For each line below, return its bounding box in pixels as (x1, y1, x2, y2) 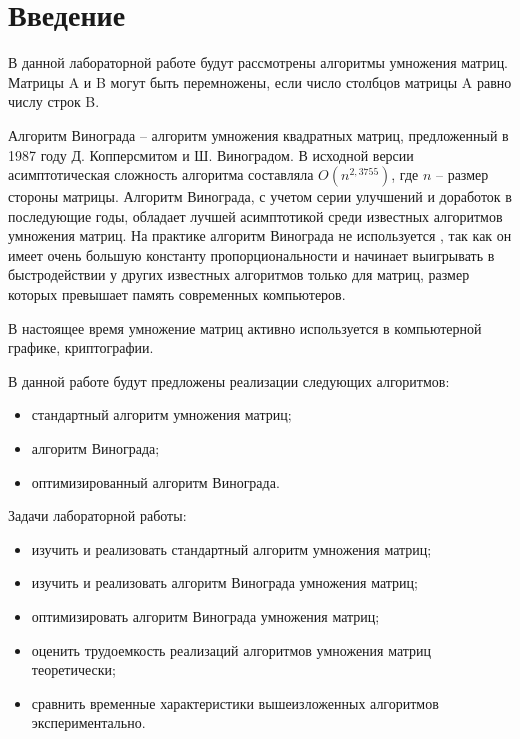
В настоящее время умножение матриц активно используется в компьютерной (8, 317, 482, 338)
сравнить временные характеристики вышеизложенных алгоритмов (31, 692, 439, 713)
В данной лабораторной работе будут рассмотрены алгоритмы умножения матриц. (8, 52, 509, 73)
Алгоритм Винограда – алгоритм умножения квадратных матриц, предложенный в (8, 124, 509, 145)
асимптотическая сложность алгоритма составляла (8, 164, 314, 185)
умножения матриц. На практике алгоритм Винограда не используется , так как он (8, 225, 512, 246)
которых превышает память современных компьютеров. (8, 284, 346, 305)
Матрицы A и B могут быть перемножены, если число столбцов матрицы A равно (8, 71, 512, 92)
